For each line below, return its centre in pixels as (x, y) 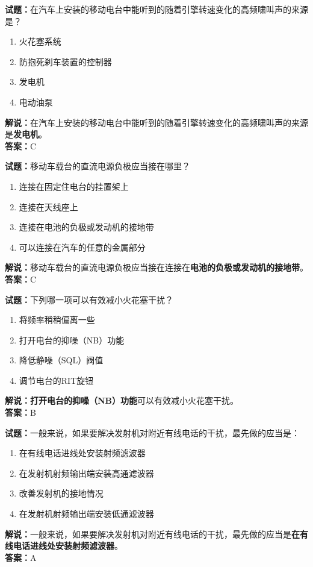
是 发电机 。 (26, 134)
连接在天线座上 (48, 206)
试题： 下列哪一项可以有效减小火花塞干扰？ (89, 299)
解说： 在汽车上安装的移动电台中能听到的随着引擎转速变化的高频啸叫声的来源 (156, 122)
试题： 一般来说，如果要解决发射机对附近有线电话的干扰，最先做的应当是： (152, 432)
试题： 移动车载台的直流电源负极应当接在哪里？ (98, 166)
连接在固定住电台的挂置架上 (74, 186)
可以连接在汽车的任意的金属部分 (82, 247)
